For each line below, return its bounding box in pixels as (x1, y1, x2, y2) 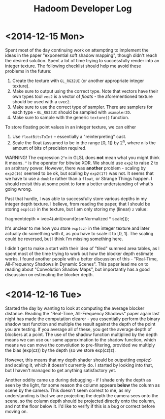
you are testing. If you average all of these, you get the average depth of (5, 326, 152, 332)
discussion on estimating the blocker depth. (5, 271, 94, 277)
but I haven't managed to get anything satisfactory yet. (5, 367, 117, 373)
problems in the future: (5, 68, 52, 74)
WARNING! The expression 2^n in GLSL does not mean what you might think (5, 154, 160, 161)
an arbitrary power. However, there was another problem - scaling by (5, 165, 146, 171)
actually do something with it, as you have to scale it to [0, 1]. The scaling (5, 230, 154, 236)
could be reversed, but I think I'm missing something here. (5, 236, 123, 242)
